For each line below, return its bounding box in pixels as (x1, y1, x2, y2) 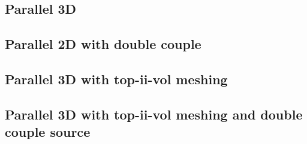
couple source (5, 122, 91, 141)
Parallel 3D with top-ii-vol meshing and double (5, 105, 303, 123)
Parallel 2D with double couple (5, 35, 201, 53)
